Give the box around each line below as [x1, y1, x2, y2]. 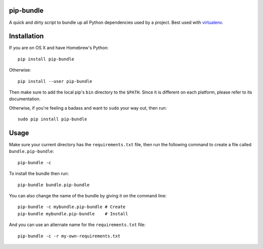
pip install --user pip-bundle [18, 78, 93, 84]
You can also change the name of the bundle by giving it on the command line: [9, 193, 167, 199]
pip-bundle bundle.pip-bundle [18, 182, 90, 188]
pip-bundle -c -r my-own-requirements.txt [18, 233, 121, 239]
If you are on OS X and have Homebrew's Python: [9, 45, 109, 51]
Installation [9, 32, 44, 40]
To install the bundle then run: [9, 171, 69, 176]
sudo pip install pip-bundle [18, 116, 87, 122]
